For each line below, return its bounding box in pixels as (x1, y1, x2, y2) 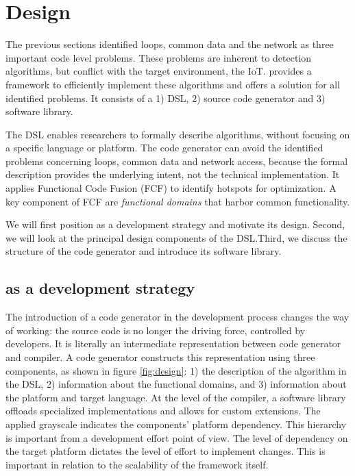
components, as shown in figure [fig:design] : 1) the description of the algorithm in (5, 363, 347, 377)
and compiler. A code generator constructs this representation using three (5, 350, 315, 364)
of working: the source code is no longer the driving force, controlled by (5, 323, 306, 337)
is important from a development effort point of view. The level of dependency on (5, 430, 348, 444)
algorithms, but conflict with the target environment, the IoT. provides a (5, 64, 312, 78)
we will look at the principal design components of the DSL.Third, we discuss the (5, 230, 347, 245)
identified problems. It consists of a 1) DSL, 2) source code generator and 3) (5, 90, 326, 105)
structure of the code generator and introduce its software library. (5, 244, 282, 258)
